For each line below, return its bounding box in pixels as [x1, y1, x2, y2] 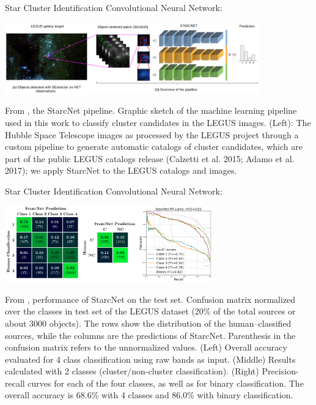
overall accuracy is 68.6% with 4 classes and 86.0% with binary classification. [5, 388, 293, 401]
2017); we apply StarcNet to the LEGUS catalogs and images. [5, 164, 237, 177]
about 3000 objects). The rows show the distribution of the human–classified [5, 316, 292, 329]
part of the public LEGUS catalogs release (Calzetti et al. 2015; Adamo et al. [5, 152, 295, 165]
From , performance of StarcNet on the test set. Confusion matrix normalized [5, 292, 296, 305]
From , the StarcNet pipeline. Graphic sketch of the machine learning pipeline [5, 104, 297, 117]
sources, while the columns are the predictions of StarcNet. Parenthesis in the [5, 329, 296, 341]
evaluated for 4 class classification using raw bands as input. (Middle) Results [5, 352, 296, 365]
